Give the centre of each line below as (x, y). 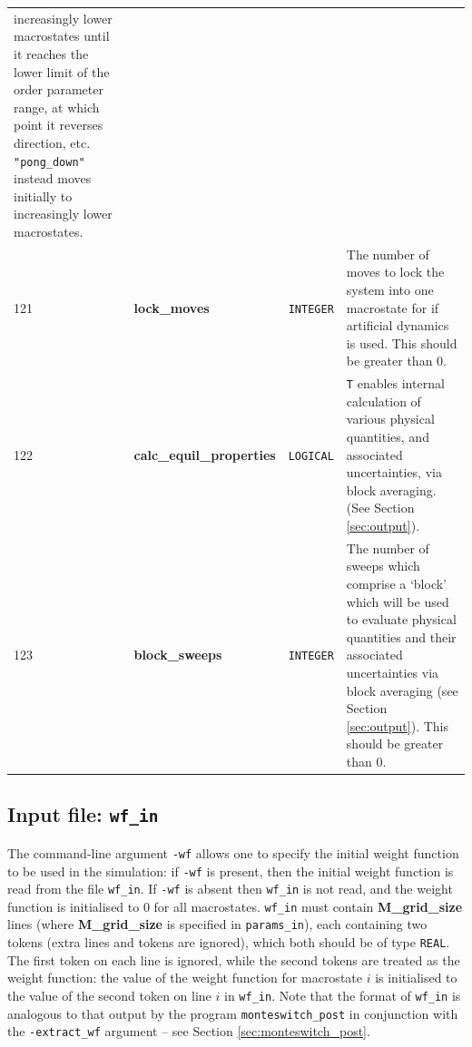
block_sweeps (178, 655)
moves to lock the (395, 272)
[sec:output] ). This (398, 725)
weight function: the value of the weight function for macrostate (185, 978)
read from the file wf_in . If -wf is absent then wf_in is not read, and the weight (230, 889)
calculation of (383, 401)
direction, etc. (52, 142)
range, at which (57, 107)
